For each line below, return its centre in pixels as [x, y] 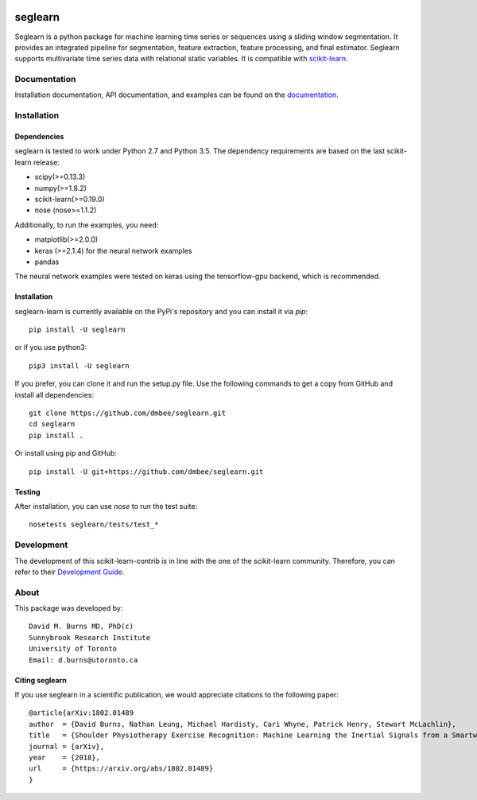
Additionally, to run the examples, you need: [87, 225]
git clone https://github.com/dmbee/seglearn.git [128, 413]
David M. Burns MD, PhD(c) [81, 627]
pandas [47, 262]
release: [46, 162]
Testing [27, 491]
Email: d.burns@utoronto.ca [83, 660]
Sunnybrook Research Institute [90, 637]
